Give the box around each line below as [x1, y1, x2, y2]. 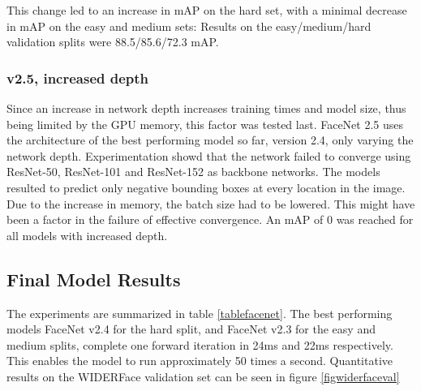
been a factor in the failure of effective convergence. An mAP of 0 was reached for [6, 211, 414, 228]
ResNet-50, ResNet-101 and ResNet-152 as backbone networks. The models [6, 163, 380, 180]
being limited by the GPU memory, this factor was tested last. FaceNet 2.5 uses [6, 115, 404, 132]
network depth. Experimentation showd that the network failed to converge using [6, 147, 411, 164]
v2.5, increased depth [6, 67, 149, 88]
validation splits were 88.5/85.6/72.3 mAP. [6, 33, 219, 50]
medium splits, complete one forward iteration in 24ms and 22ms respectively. [6, 336, 393, 353]
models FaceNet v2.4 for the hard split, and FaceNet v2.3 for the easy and [6, 320, 376, 337]
